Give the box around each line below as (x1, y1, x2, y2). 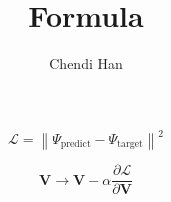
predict (60, 139, 91, 150)
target (117, 139, 143, 150)
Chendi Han (49, 53, 123, 74)
